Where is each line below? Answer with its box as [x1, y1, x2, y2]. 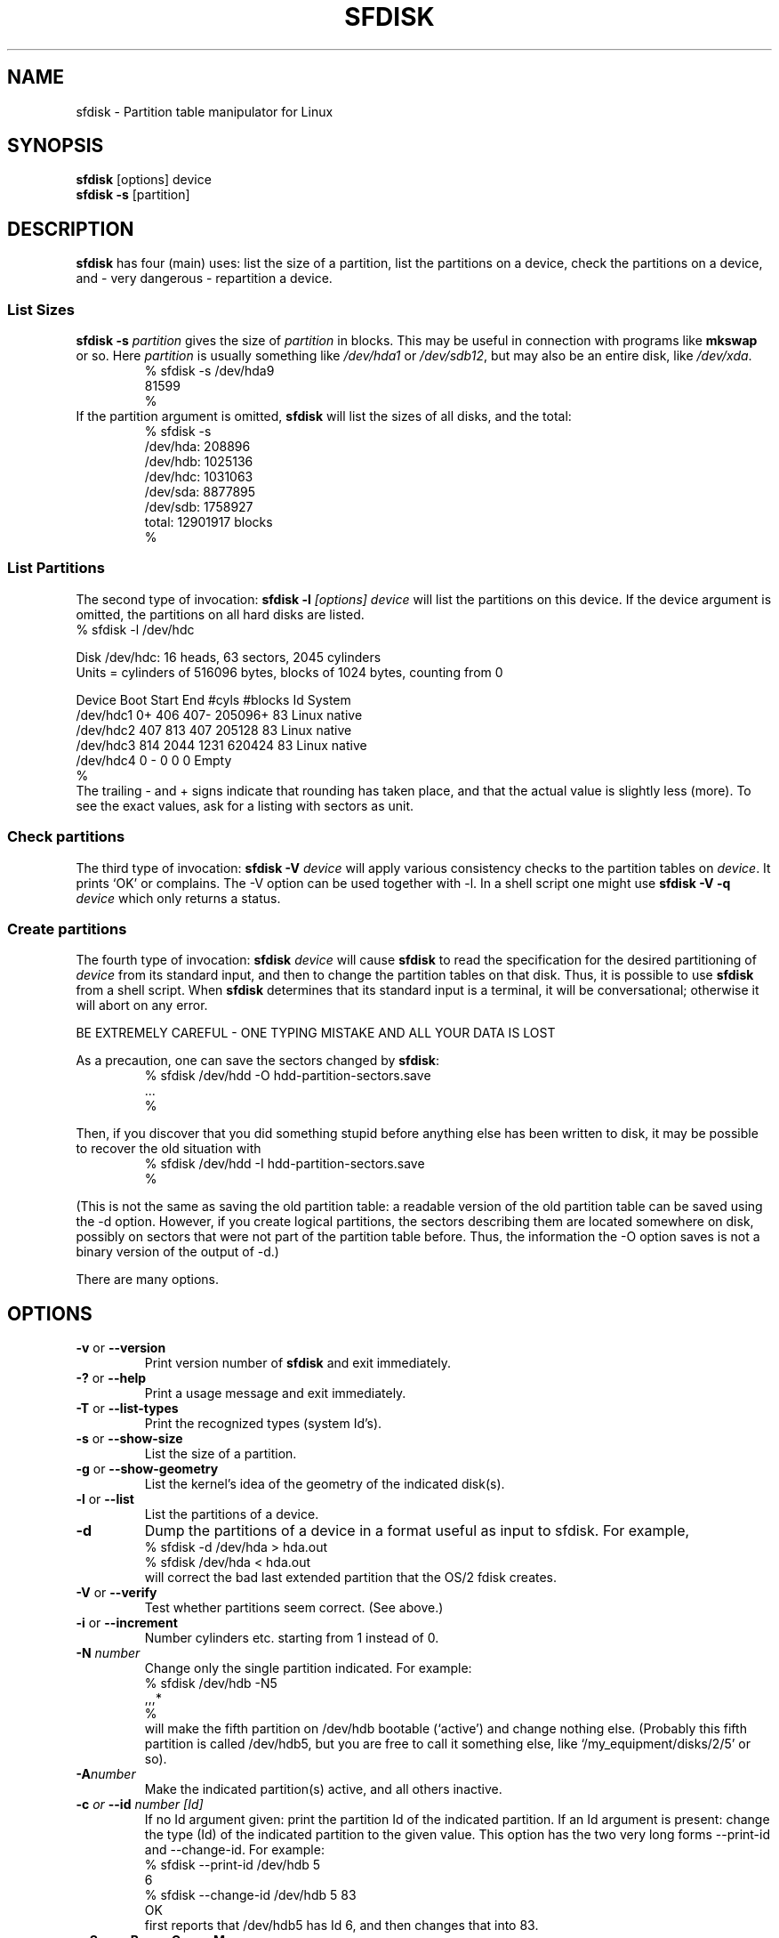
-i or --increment [76, 1615, 178, 1631]
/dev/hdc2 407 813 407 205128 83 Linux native [76, 722, 352, 738]
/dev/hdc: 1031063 [144, 469, 253, 485]
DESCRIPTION [7, 217, 134, 240]
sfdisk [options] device [76, 172, 212, 188]
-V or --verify [76, 1585, 157, 1601]
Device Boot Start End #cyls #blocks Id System [76, 691, 351, 707]
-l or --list [76, 1491, 134, 1507]
